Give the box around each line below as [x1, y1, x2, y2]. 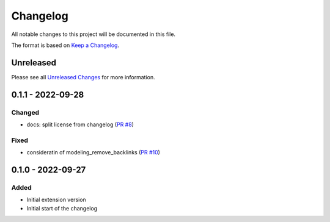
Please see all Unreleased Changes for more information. [11, 73, 155, 81]
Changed [11, 108, 40, 116]
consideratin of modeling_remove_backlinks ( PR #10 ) [26, 149, 160, 156]
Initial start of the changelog [26, 204, 98, 212]
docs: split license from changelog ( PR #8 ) [26, 121, 134, 128]
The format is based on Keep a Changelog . [11, 41, 119, 49]
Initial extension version [26, 196, 87, 204]
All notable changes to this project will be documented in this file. [11, 30, 176, 38]
